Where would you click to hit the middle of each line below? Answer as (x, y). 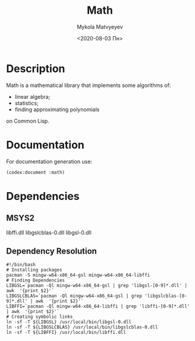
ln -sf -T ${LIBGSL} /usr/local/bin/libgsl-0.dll (69, 322)
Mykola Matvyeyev (100, 27)
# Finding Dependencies (36, 280)
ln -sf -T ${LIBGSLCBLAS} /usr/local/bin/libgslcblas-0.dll (82, 327)
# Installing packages (34, 270)
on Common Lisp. (28, 121)
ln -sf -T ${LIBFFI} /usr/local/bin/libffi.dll (66, 333)
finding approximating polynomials (57, 109)
